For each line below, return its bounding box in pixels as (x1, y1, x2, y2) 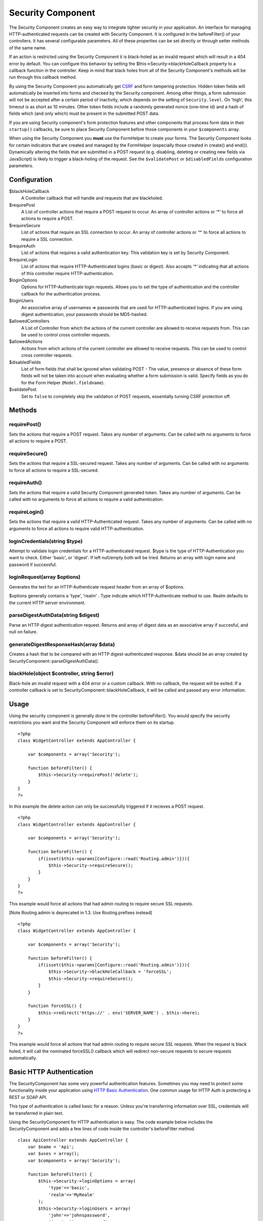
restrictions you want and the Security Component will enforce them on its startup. (9, 719, 175, 725)
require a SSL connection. (21, 236, 73, 242)
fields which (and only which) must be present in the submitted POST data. (9, 110, 160, 117)
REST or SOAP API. (9, 1094, 48, 1100)
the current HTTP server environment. (9, 600, 86, 606)
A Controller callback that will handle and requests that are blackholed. (21, 195, 163, 201)
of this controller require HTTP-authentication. (21, 270, 114, 276)
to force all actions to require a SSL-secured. (9, 467, 99, 473)
